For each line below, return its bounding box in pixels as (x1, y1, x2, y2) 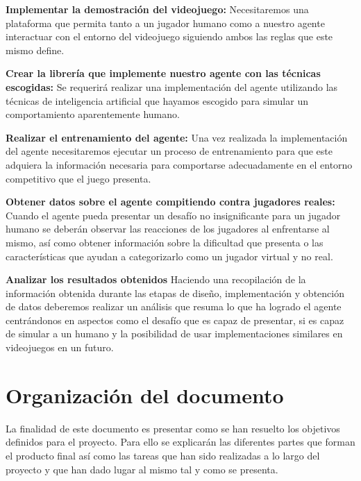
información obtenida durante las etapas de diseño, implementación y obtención (6, 285, 344, 300)
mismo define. (6, 42, 65, 57)
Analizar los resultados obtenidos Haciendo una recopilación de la (6, 272, 306, 287)
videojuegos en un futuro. (6, 340, 114, 355)
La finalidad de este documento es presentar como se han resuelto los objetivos (6, 421, 340, 435)
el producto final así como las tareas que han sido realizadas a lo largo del (6, 448, 320, 462)
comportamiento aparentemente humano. (6, 107, 180, 121)
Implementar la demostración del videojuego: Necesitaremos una (6, 2, 309, 16)
